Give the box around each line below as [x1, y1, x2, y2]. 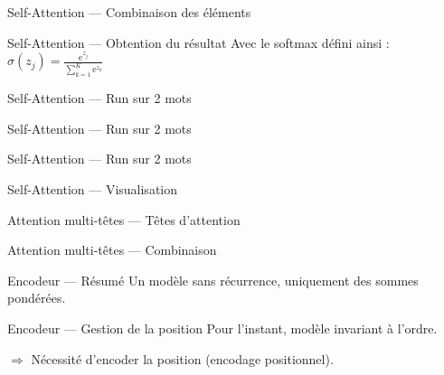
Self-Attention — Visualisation [7, 179, 178, 198]
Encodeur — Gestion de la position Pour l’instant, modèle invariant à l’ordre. [7, 318, 438, 337]
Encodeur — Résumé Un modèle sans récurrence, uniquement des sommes [7, 270, 419, 289]
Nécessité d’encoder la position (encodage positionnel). [31, 349, 334, 368]
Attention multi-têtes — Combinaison [7, 240, 217, 259]
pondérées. [7, 288, 66, 307]
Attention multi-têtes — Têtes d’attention [7, 210, 241, 229]
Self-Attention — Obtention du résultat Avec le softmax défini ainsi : [7, 33, 390, 52]
